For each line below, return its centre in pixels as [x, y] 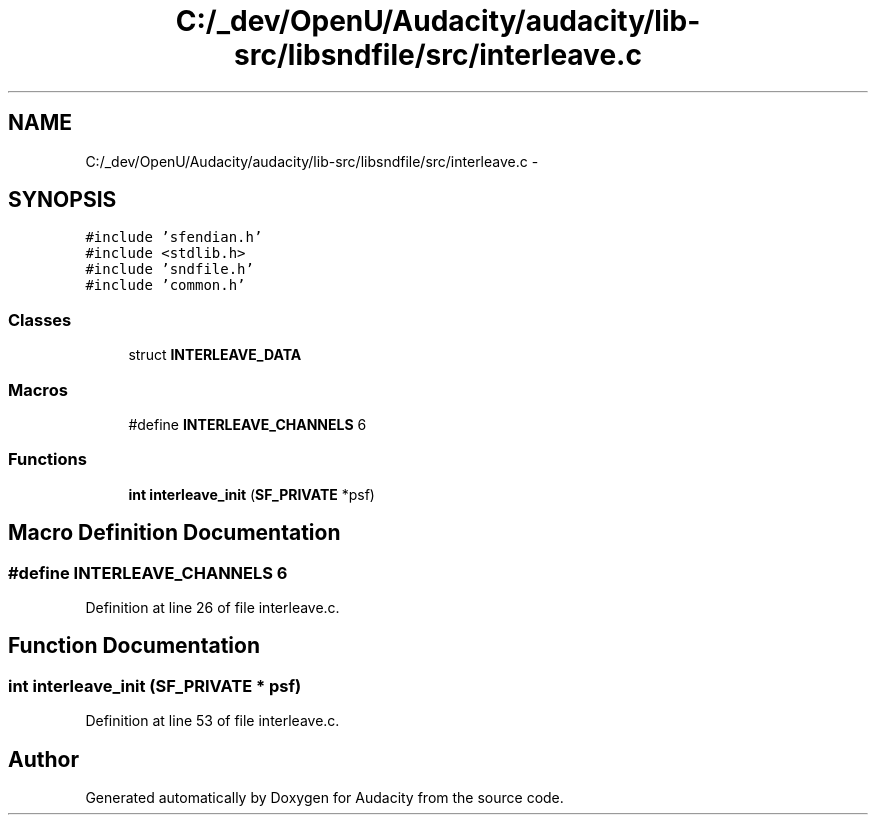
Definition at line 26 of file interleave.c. [212, 607]
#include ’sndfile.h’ [169, 269]
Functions [47, 459]
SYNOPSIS [62, 200]
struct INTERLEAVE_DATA [215, 355]
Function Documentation [134, 646]
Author [43, 759]
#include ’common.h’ [165, 285]
